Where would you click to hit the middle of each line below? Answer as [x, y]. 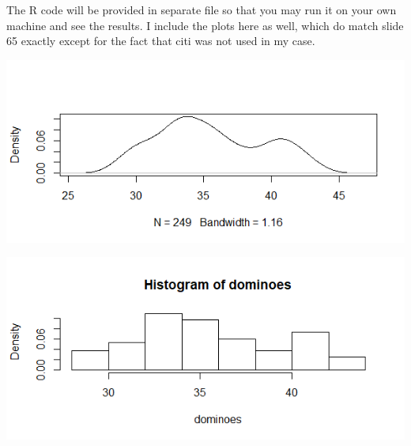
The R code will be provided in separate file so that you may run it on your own [202, 9]
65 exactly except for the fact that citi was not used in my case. [161, 41]
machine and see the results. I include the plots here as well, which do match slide [205, 25]
